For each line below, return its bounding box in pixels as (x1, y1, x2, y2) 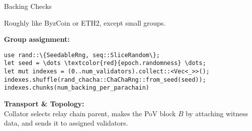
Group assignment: (4, 34, 70, 44)
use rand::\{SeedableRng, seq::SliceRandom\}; (4, 51, 160, 59)
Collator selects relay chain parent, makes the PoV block (4, 108, 176, 118)
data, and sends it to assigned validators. (4, 118, 128, 128)
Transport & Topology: (4, 98, 85, 109)
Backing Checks (4, 1, 52, 11)
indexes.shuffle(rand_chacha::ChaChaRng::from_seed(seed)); (4, 76, 206, 83)
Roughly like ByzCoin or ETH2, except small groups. (4, 17, 166, 28)
